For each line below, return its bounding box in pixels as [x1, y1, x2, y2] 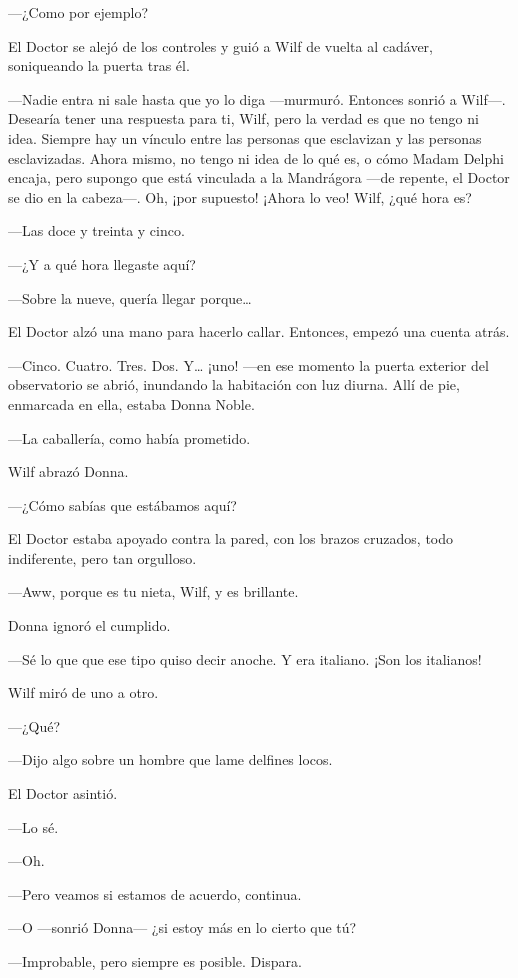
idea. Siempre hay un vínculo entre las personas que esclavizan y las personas [8, 127, 482, 148]
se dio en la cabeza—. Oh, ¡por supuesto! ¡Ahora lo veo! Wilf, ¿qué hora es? [8, 186, 472, 207]
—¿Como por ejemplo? [8, 2, 149, 22]
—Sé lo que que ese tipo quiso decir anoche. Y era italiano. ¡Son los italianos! [8, 648, 482, 669]
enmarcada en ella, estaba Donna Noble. [8, 393, 255, 414]
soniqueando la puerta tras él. [8, 55, 190, 76]
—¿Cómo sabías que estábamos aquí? [8, 494, 237, 515]
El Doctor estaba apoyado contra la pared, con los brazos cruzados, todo [8, 528, 454, 549]
